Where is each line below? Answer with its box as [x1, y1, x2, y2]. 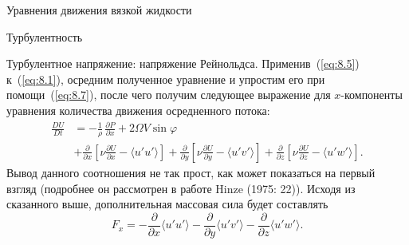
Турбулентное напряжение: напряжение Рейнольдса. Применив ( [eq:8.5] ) [6, 55, 360, 72]
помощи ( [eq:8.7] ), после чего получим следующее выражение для [6, 86, 331, 103]
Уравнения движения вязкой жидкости [6, 2, 192, 18]
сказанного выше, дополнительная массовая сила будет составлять [6, 196, 328, 212]
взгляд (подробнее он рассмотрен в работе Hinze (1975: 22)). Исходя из [6, 180, 356, 196]
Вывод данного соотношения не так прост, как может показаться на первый [6, 164, 376, 180]
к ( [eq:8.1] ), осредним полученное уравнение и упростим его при [6, 70, 325, 87]
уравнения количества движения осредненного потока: [6, 101, 270, 118]
